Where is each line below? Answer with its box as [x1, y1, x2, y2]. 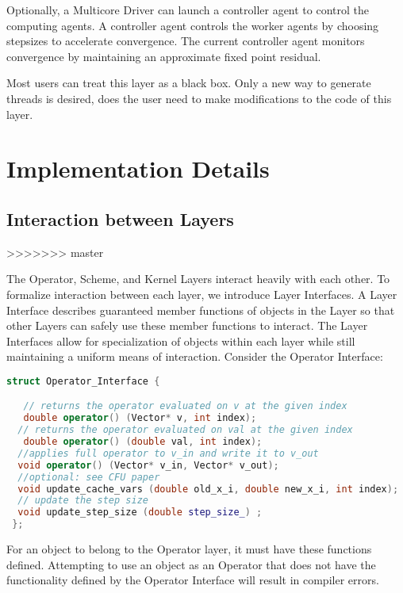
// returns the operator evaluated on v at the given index [23, 400, 347, 412]
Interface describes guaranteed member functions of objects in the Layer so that [6, 301, 395, 318]
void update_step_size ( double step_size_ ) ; [17, 507, 263, 518]
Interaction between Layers [6, 206, 234, 231]
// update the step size [17, 495, 148, 507]
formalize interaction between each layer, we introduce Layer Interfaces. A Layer [6, 285, 397, 302]
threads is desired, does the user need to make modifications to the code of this [6, 90, 392, 106]
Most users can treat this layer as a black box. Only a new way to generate [6, 75, 371, 91]
